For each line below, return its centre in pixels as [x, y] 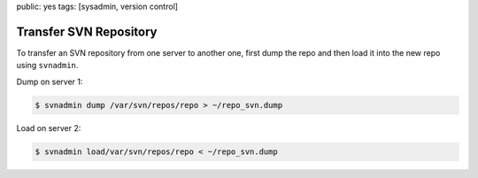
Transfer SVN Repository [87, 31]
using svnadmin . [47, 66]
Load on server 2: [49, 128]
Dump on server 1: [50, 81]
